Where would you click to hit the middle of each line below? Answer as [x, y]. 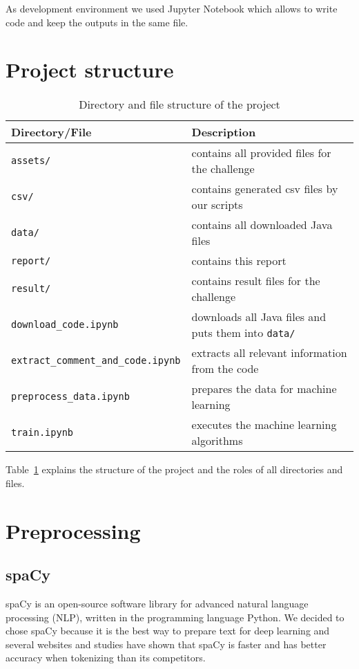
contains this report [239, 261]
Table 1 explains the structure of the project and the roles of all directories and [174, 469]
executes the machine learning [264, 425]
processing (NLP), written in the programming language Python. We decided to [175, 617]
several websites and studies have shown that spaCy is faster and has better [166, 644]
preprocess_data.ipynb [70, 397]
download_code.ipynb [65, 325]
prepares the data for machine [264, 389]
